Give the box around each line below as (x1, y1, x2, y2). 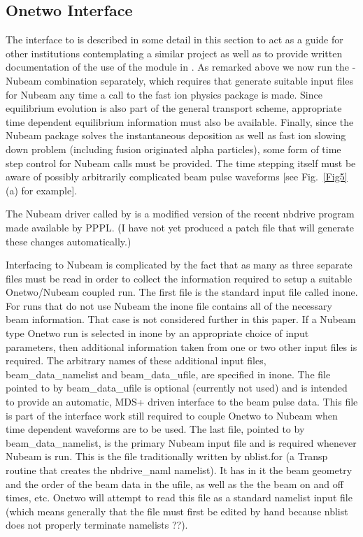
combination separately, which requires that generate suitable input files (44, 73, 354, 87)
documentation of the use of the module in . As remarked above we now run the (6, 59, 350, 74)
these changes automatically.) (6, 234, 131, 248)
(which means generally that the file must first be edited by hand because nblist (6, 503, 348, 518)
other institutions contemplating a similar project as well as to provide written (6, 45, 343, 60)
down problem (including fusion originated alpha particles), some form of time (6, 141, 341, 156)
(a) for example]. (6, 182, 77, 197)
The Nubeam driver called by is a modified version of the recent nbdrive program (6, 206, 355, 221)
